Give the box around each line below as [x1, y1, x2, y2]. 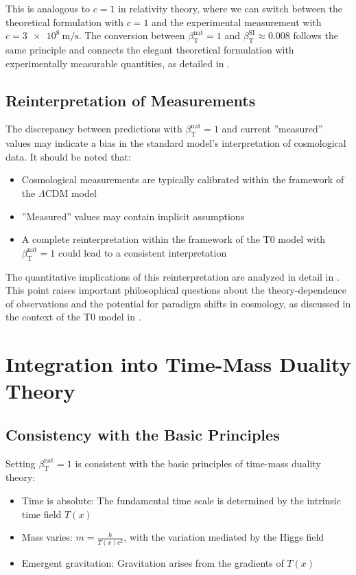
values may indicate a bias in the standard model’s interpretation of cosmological [5, 136, 346, 150]
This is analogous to [5, 1, 91, 15]
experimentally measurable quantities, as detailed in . [5, 56, 230, 70]
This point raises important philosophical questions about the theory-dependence [5, 283, 346, 297]
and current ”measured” [222, 121, 323, 136]
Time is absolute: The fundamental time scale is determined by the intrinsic [21, 493, 341, 508]
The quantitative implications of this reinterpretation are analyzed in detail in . [5, 269, 340, 283]
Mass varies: [21, 530, 73, 544]
